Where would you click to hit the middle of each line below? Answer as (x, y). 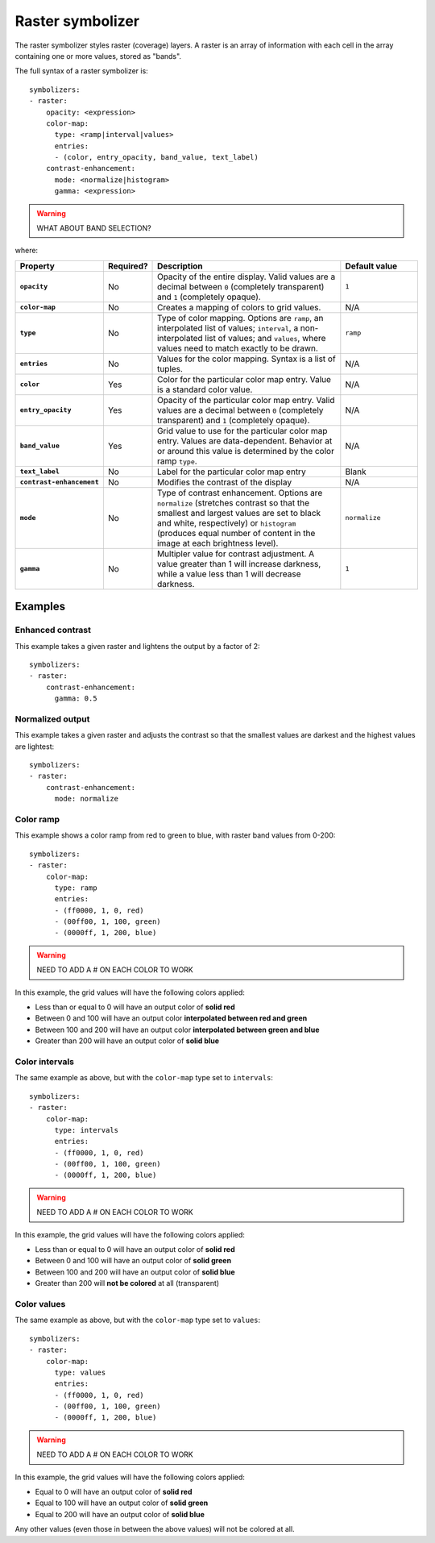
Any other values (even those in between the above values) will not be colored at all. (155, 1529)
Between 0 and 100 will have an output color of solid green (133, 1261)
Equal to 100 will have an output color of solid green (122, 1503)
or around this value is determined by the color (246, 451)
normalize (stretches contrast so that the (234, 502)
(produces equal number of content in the (236, 533)
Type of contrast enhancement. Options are (240, 493)
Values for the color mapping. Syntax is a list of (246, 359)
